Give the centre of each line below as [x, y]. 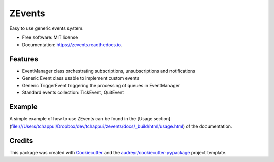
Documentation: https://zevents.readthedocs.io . [72, 45]
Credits [21, 140]
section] [162, 119]
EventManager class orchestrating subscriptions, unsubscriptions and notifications [109, 71]
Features [24, 59]
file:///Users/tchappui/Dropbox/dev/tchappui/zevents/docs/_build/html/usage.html [97, 126]
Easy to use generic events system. [46, 28]
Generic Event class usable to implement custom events [81, 78]
